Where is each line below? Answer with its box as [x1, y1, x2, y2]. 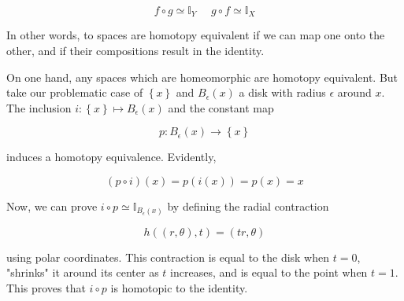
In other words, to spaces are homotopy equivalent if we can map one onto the [6, 27, 385, 43]
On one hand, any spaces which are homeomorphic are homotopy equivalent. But [6, 68, 398, 85]
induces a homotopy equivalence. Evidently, [6, 149, 217, 165]
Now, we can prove [6, 198, 98, 215]
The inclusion [6, 99, 72, 116]
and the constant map [168, 99, 274, 116]
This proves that [6, 279, 86, 295]
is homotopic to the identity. [110, 279, 248, 295]
